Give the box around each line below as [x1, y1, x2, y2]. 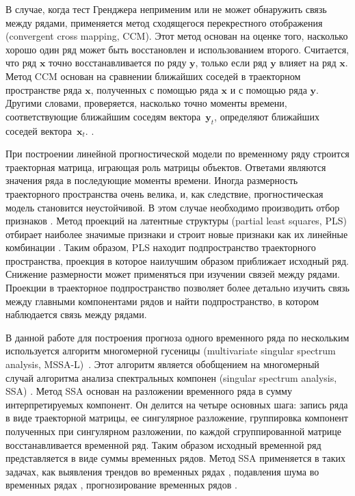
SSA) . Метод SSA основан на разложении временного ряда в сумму [5, 384, 292, 398]
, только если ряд [195, 55, 267, 70]
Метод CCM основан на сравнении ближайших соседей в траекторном [5, 68, 301, 83]
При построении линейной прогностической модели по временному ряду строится [5, 146, 350, 161]
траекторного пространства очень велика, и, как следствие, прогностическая [5, 186, 324, 200]
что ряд [5, 55, 37, 70]
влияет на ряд [279, 55, 337, 70]
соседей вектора [5, 123, 72, 138]
